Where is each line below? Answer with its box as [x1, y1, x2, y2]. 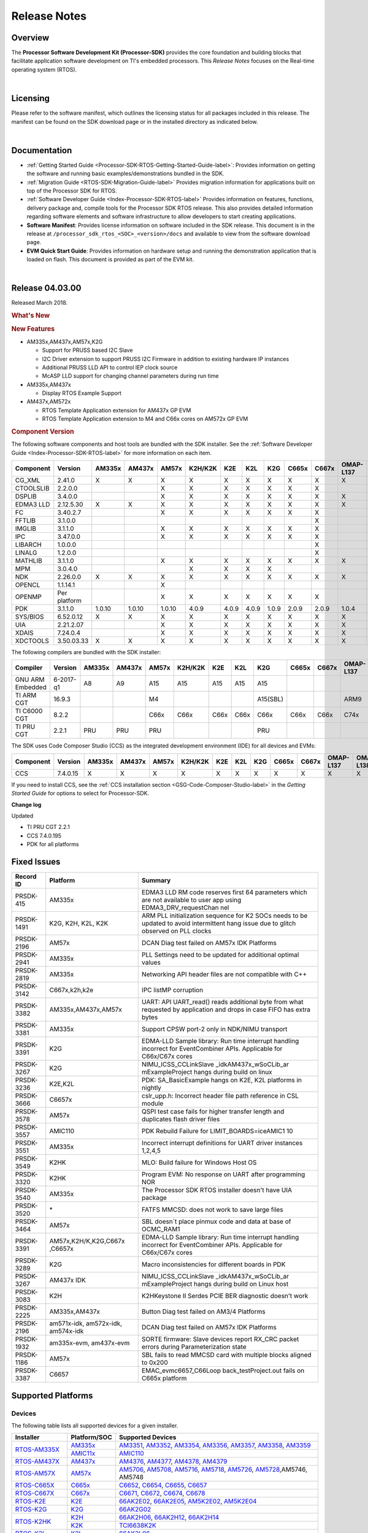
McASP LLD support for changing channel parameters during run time [42, 372, 219, 380]
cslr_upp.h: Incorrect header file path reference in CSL [141, 1091, 299, 1100]
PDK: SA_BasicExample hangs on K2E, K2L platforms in [141, 1076, 302, 1085]
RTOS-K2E [15, 1497, 46, 1505]
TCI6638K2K [118, 1521, 156, 1530]
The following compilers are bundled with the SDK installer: [11, 649, 161, 656]
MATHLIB [15, 557, 42, 565]
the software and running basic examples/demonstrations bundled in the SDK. [26, 170, 224, 177]
